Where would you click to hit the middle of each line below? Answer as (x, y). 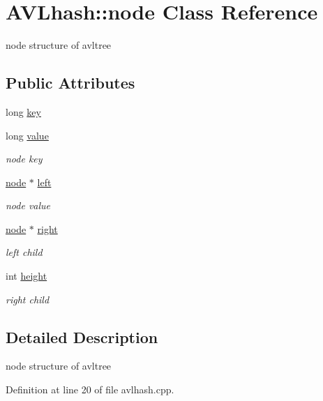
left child (24, 252)
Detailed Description (82, 336)
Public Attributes (70, 83)
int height (27, 276)
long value (27, 135)
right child (28, 299)
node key (24, 159)
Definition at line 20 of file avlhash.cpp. (90, 389)
